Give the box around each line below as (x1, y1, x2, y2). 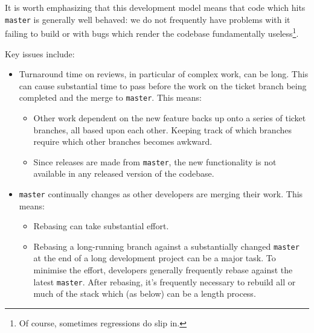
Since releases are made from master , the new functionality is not (33, 155, 277, 168)
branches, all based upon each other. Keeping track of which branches (33, 123, 292, 136)
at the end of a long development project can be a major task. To (33, 252, 276, 264)
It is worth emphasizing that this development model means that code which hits (5, 1, 306, 13)
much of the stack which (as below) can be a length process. (33, 287, 256, 300)
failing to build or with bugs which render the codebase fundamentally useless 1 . (5, 25, 299, 39)
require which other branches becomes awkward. (33, 135, 213, 148)
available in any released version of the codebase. (33, 167, 214, 180)
